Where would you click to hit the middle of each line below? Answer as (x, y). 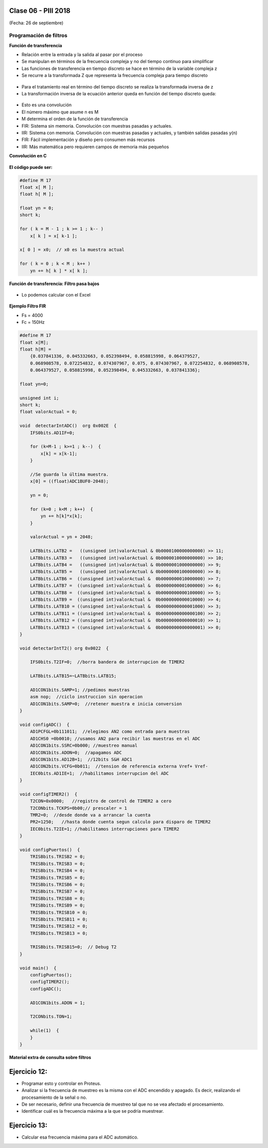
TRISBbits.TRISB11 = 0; (59, 919)
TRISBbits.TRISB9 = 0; (58, 906)
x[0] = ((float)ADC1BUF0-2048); (69, 481)
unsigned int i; (39, 398)
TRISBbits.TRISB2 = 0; (58, 857)
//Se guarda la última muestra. (69, 474)
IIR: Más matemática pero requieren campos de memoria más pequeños (95, 147)
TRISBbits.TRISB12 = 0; (59, 926)
